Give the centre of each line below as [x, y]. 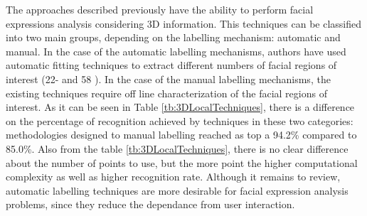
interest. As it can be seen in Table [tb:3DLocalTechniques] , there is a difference [180, 107]
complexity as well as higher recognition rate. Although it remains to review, [173, 177]
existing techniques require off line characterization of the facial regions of [166, 93]
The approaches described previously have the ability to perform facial [160, 9]
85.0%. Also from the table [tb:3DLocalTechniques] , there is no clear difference [177, 148]
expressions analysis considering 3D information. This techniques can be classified [184, 23]
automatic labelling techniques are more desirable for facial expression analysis [177, 190]
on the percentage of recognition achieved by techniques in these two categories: [180, 120]
